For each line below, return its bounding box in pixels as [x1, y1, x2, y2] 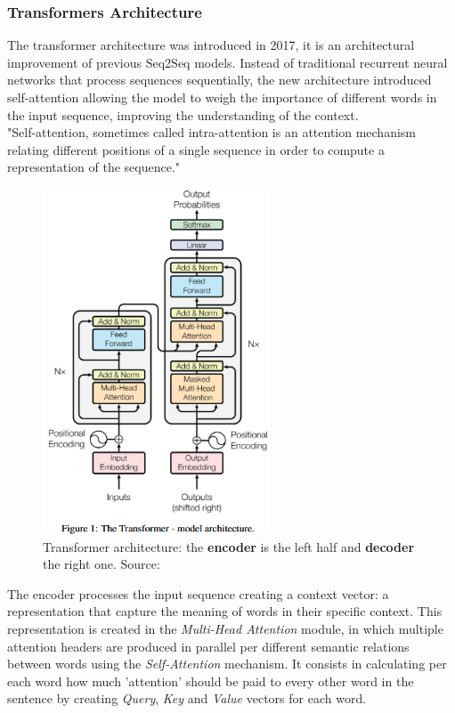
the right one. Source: [43, 555, 160, 573]
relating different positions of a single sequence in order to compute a [7, 140, 385, 158]
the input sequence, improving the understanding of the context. [7, 105, 359, 124]
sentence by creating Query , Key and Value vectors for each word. [7, 689, 367, 708]
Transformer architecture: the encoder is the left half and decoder [43, 537, 415, 555]
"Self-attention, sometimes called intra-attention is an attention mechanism [7, 123, 417, 142]
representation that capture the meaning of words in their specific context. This [7, 602, 443, 620]
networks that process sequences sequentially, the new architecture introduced [7, 70, 432, 89]
